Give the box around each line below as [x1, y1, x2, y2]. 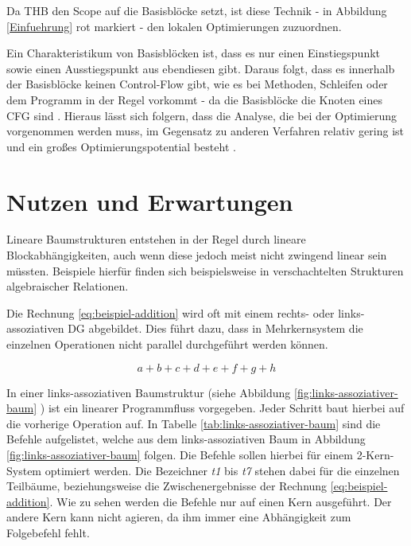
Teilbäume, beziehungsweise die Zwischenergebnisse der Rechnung [6, 478, 328, 494]
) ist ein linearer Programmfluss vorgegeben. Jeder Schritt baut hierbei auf [40, 400, 405, 416]
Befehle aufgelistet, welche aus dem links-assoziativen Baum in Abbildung [6, 431, 366, 447]
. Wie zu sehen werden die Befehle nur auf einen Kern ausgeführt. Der [49, 493, 392, 509]
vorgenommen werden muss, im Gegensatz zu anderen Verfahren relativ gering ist [6, 123, 404, 139]
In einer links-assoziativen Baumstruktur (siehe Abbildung [6, 384, 291, 400]
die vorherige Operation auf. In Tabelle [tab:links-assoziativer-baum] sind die [6, 415, 381, 431]
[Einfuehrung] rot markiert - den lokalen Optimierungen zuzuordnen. [6, 18, 342, 34]
